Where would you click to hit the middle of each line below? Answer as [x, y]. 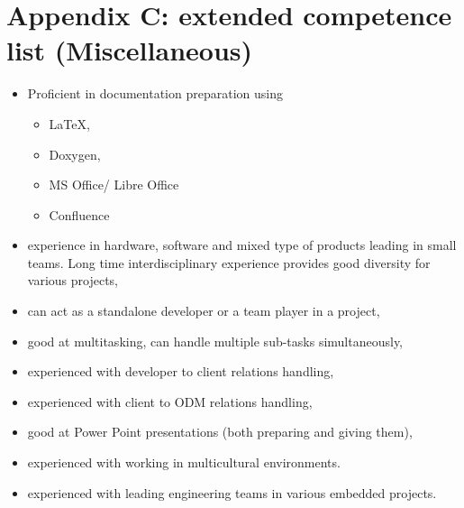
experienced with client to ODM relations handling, [170, 401]
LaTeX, [69, 123]
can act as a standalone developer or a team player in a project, [204, 311]
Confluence [79, 214]
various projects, [73, 280]
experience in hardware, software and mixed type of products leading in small [242, 245]
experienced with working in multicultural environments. [184, 462]
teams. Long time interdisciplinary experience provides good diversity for [229, 262]
